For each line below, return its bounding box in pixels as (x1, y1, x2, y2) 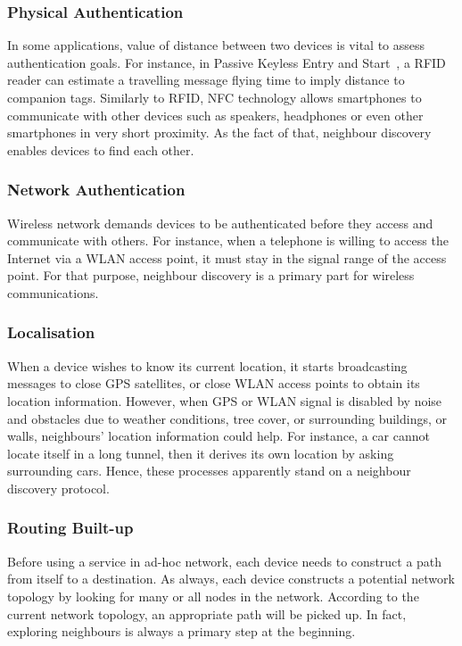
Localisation (7, 321, 95, 344)
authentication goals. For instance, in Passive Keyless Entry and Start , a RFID (7, 53, 446, 71)
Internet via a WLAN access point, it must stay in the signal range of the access (7, 248, 447, 267)
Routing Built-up (7, 517, 134, 539)
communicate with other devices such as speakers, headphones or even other (7, 105, 424, 124)
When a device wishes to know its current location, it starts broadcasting (7, 356, 408, 375)
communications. (7, 283, 99, 302)
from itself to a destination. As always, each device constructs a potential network (7, 569, 455, 588)
